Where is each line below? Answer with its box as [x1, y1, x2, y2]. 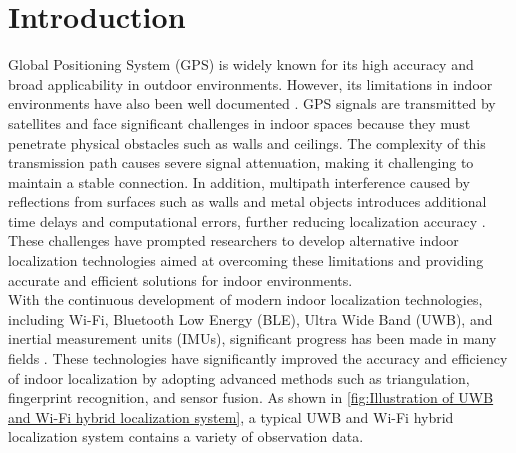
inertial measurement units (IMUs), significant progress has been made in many [8, 328, 497, 349]
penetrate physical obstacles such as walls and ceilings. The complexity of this [8, 132, 486, 153]
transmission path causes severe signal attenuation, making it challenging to [8, 152, 474, 173]
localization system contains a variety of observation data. [8, 426, 364, 447]
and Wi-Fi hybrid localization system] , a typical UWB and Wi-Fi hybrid [8, 406, 454, 427]
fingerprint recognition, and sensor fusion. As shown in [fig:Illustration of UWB [8, 387, 494, 408]
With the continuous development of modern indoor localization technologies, [8, 289, 483, 310]
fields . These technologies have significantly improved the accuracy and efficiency [8, 348, 508, 369]
